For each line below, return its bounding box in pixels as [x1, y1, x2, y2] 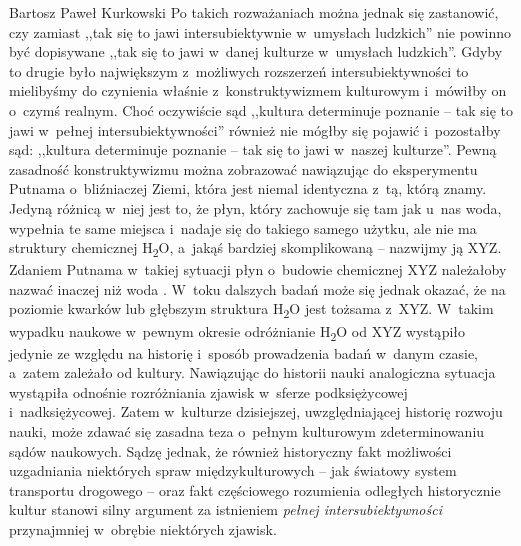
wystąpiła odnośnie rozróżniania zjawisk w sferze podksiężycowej [9, 381, 408, 402]
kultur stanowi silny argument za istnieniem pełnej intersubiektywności [9, 499, 442, 520]
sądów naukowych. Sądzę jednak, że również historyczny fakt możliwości [9, 440, 452, 461]
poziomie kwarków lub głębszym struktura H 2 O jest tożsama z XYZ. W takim [9, 298, 494, 322]
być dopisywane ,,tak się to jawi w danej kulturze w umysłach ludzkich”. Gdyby [9, 41, 503, 62]
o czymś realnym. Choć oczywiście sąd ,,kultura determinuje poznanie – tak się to [9, 99, 513, 120]
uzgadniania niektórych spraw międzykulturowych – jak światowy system [9, 460, 457, 481]
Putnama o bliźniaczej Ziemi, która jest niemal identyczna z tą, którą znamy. [9, 178, 487, 199]
